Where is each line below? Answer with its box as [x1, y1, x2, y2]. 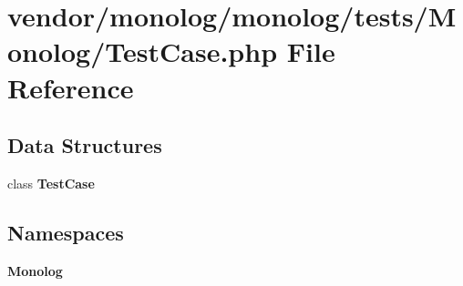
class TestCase [7, 173, 95, 192]
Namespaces [7, 218, 124, 246]
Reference [7, 68, 134, 106]
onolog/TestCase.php [7, 33, 278, 70]
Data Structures [7, 131, 162, 159]
